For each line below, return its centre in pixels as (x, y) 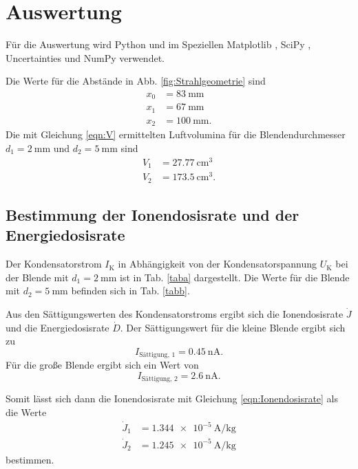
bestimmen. (30, 459)
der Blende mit (37, 277)
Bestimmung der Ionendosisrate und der (152, 215)
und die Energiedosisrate (57, 327)
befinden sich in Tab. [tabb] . (130, 291)
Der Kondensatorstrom (54, 264)
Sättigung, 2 (159, 379)
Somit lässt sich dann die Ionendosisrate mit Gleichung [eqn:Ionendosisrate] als (172, 399)
